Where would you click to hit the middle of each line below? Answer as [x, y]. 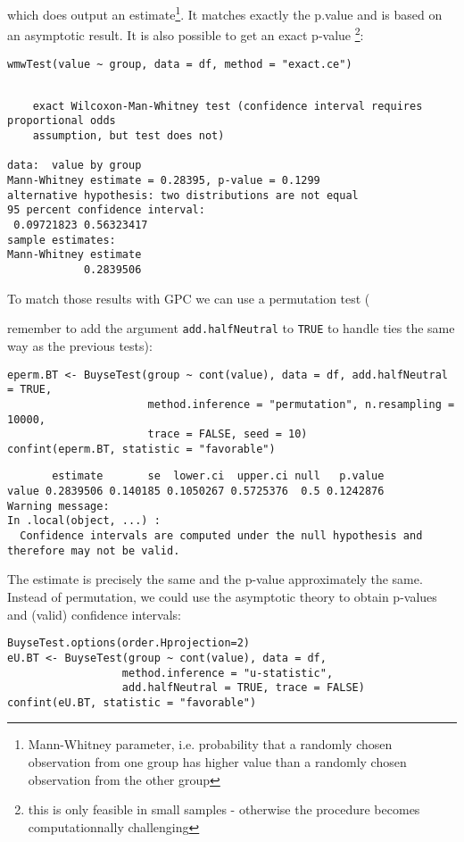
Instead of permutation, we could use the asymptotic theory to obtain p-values [222, 596]
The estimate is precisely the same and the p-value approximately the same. [215, 579]
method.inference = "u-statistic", [228, 673]
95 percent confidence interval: [106, 210]
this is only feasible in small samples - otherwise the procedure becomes [224, 809]
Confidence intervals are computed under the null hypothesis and [221, 536]
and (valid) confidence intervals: [94, 614]
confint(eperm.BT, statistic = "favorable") [141, 449]
